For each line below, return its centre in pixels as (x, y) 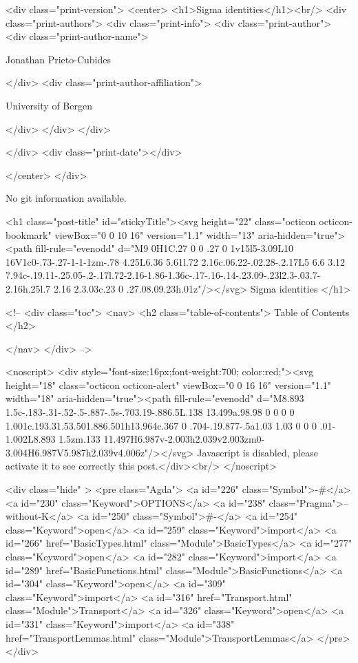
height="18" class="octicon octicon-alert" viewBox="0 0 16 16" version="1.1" (168, 385)
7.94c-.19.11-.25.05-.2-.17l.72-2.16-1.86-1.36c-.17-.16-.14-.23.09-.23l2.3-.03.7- (163, 275)
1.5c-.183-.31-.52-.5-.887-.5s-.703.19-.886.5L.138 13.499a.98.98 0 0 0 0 (150, 412)
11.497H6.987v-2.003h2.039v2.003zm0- (184, 439)
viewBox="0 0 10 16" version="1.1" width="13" (155, 234)
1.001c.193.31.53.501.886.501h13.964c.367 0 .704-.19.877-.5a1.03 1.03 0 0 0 (161, 425)
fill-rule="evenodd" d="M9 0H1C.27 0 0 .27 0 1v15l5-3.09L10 (165, 248)
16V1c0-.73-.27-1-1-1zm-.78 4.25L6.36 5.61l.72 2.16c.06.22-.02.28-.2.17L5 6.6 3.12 (176, 261)
